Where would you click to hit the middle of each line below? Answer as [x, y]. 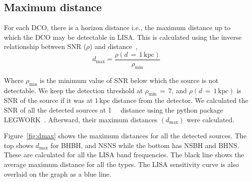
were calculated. [210, 119]
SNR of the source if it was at [48, 100]
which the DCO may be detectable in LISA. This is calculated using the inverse [123, 37]
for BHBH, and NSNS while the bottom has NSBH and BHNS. [145, 145]
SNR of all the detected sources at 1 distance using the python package [114, 110]
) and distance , [114, 46]
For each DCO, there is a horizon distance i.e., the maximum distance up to [117, 27]
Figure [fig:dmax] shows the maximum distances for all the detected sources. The [125, 136]
